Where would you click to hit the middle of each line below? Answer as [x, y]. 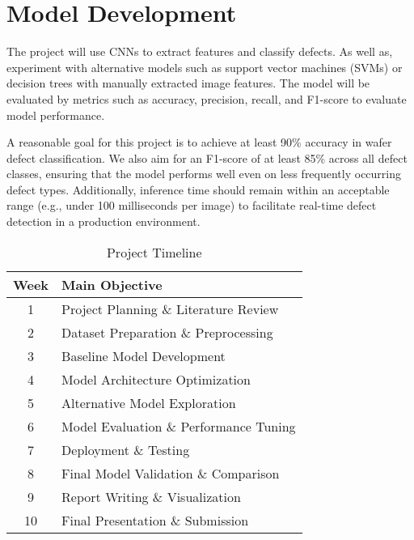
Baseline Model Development [144, 355]
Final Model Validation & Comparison [171, 473]
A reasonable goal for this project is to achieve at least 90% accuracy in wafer [199, 142]
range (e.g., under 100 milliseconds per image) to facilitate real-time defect [192, 205]
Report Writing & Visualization [151, 496]
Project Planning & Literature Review [170, 308]
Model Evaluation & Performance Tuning [179, 426]
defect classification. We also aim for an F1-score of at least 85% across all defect [207, 157]
